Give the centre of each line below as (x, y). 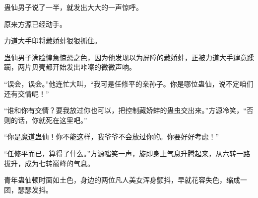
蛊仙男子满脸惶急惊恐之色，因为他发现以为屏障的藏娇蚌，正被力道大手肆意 (126, 57)
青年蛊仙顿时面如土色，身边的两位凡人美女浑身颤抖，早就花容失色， (115, 180)
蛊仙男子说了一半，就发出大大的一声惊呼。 (73, 7)
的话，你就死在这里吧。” (49, 120)
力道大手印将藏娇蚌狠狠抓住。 (53, 41)
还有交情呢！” (27, 93)
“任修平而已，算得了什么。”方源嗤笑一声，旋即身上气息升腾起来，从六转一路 (127, 153)
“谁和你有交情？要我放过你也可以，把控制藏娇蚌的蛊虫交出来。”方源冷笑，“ (125, 110)
